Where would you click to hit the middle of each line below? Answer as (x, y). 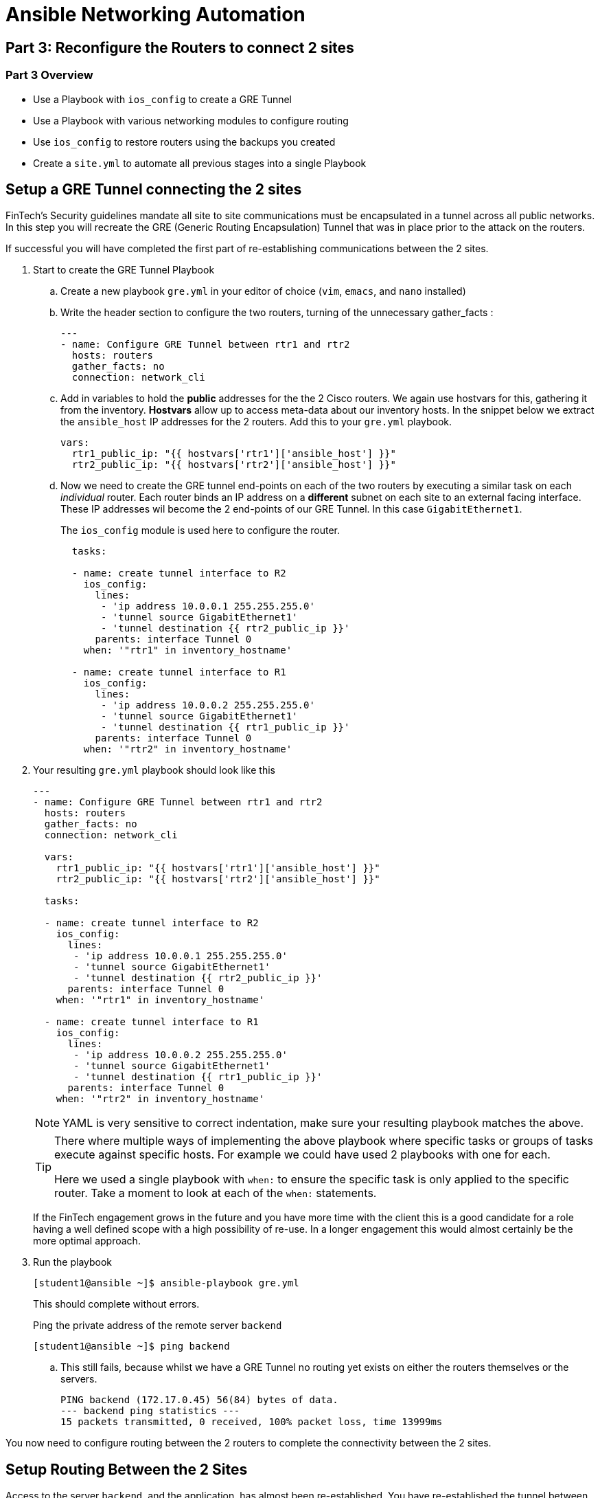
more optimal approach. (87, 1241)
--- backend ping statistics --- (150, 1411)
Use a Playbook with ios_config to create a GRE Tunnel (162, 99)
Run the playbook (73, 1262)
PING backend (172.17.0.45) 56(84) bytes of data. (199, 1400)
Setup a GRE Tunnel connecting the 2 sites (154, 189)
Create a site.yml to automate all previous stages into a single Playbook (200, 163)
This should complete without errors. (116, 1304)
